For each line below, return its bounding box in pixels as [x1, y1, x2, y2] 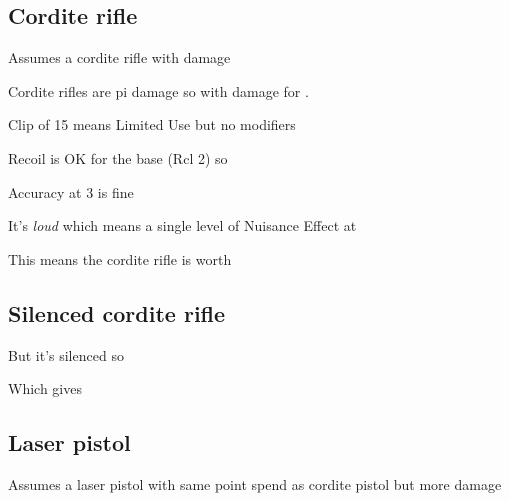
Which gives [8, 378, 82, 399]
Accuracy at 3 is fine [8, 181, 134, 202]
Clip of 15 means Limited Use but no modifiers [8, 114, 296, 135]
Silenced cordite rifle [8, 297, 226, 328]
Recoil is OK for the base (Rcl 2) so [8, 147, 228, 168]
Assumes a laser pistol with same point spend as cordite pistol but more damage [8, 473, 502, 494]
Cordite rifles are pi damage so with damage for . [8, 80, 309, 101]
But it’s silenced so [8, 344, 124, 365]
